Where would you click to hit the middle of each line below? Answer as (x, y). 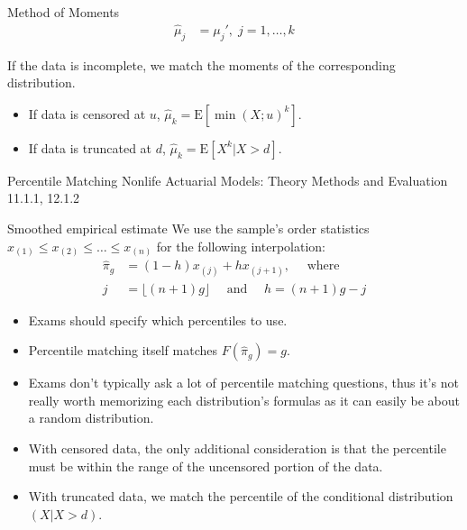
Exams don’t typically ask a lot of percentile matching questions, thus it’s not (243, 383)
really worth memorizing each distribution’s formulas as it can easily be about (244, 400)
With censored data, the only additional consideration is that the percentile (237, 448)
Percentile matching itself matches (123, 350)
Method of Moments (64, 12)
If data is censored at (87, 113)
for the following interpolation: (241, 246)
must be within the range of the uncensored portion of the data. (206, 466)
